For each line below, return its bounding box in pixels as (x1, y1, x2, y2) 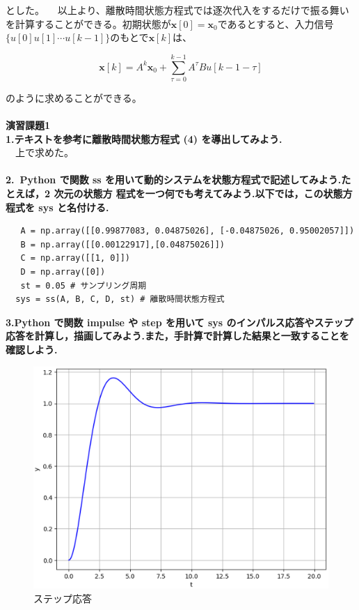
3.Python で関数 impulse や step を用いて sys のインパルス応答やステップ (6, 314, 353, 329)
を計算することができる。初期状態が (6, 16, 171, 31)
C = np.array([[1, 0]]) (20, 253, 130, 264)
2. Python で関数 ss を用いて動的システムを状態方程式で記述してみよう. (6, 172, 342, 187)
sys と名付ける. (38, 199, 109, 214)
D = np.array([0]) (20, 267, 106, 277)
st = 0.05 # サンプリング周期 (20, 280, 147, 291)
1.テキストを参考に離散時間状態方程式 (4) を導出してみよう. (6, 131, 282, 146)
